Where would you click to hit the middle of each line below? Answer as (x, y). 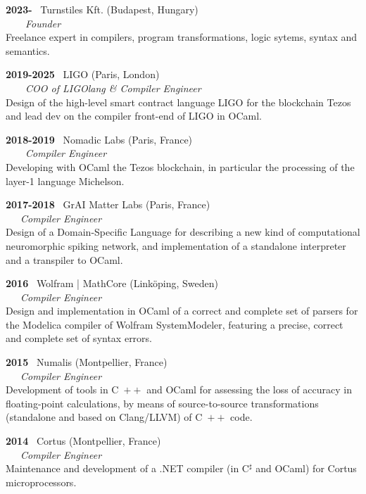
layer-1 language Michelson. (65, 180)
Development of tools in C (62, 389)
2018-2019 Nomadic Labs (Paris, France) (99, 139)
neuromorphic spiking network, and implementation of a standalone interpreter (176, 245)
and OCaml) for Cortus (306, 468)
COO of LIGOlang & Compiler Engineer (113, 88)
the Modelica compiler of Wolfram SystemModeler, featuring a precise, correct (175, 324)
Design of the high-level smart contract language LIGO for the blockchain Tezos (178, 102)
